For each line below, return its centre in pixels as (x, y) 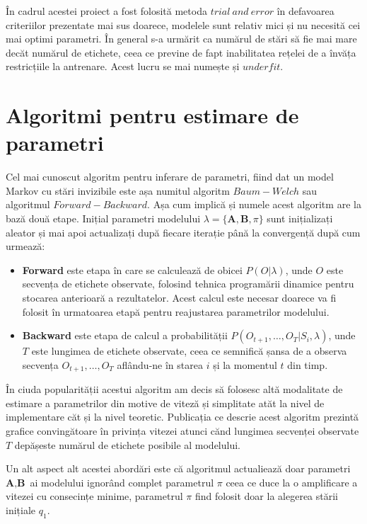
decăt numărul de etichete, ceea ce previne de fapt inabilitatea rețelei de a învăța (181, 52)
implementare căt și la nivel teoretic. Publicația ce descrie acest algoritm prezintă (182, 417)
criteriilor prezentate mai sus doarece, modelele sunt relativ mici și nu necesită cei (183, 24)
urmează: (25, 246)
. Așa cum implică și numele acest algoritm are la (254, 204)
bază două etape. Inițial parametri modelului (103, 218)
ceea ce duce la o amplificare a (292, 482)
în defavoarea (305, 11)
